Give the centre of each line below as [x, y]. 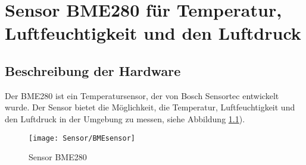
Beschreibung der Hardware [93, 70]
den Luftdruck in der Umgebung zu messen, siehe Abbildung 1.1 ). [125, 118]
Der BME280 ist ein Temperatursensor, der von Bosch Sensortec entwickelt [142, 95]
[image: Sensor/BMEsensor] [82, 138]
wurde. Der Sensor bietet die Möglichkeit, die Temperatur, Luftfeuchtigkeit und [150, 107]
